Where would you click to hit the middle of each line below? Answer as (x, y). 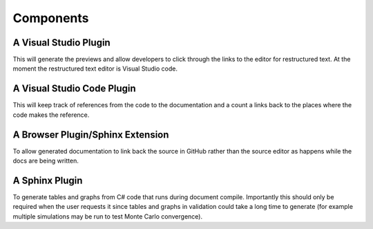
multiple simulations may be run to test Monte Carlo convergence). (108, 216)
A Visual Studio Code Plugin (74, 89)
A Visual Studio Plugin (61, 43)
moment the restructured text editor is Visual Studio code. (95, 68)
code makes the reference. (51, 115)
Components (51, 18)
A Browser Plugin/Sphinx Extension (91, 135)
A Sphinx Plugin (48, 180)
